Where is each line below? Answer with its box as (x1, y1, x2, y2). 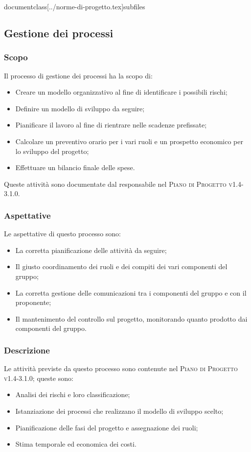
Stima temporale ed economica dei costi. (15, 439, 137, 449)
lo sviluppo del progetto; (15, 146, 89, 156)
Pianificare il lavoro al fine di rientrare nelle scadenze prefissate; (15, 120, 207, 130)
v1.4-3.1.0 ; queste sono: (4, 373, 73, 383)
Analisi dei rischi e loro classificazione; (15, 389, 130, 400)
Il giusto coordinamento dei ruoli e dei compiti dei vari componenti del (15, 261, 228, 272)
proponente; (15, 297, 51, 307)
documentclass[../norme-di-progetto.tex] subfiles (4, 1, 145, 11)
